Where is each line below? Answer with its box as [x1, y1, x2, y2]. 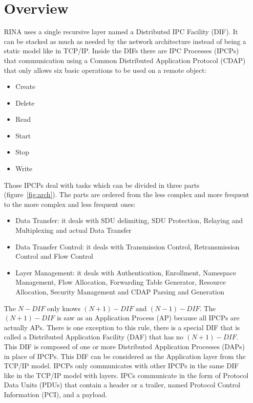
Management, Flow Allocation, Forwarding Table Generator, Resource [15, 277, 226, 287]
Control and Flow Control [15, 251, 93, 261]
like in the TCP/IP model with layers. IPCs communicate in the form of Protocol [4, 370, 249, 380]
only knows [47, 303, 81, 313]
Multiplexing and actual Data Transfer [15, 225, 132, 235]
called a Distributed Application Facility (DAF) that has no [4, 332, 184, 342]
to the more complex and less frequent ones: [4, 199, 136, 209]
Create [15, 81, 36, 91]
